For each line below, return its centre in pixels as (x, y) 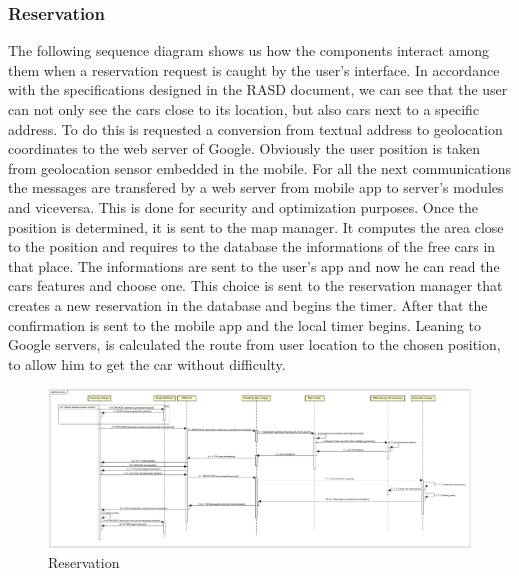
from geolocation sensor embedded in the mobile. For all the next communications (259, 167)
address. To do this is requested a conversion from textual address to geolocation (255, 128)
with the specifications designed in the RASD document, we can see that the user (258, 89)
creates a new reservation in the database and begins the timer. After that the (248, 304)
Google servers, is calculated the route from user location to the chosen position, (254, 344)
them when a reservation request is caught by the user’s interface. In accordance (254, 69)
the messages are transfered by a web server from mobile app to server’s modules (256, 187)
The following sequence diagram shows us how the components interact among (249, 50)
